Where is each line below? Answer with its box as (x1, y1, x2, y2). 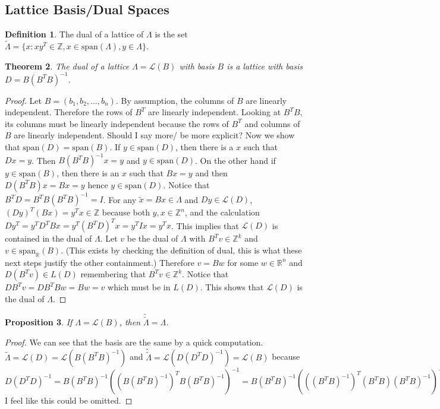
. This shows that (200, 281, 264, 293)
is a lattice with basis (227, 59, 303, 72)
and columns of (244, 117, 300, 129)
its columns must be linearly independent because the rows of (5, 117, 229, 129)
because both (102, 206, 150, 218)
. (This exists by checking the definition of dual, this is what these (61, 243, 302, 256)
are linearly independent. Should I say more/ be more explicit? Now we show (14, 129, 295, 141)
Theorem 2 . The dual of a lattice (5, 59, 130, 72)
